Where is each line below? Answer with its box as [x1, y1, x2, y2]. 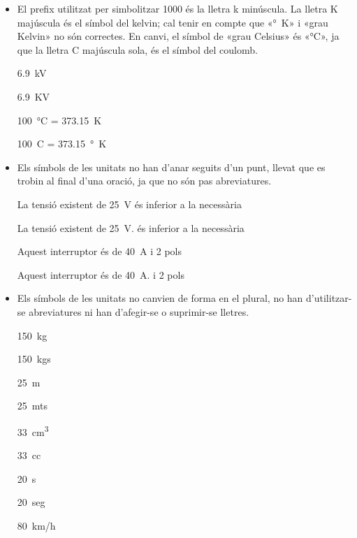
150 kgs [17, 351, 51, 366]
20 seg [17, 495, 45, 509]
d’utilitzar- [306, 291, 352, 305]
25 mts [17, 398, 48, 413]
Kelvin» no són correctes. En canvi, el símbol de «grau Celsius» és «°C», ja [17, 29, 340, 43]
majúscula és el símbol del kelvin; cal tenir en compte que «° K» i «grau [17, 15, 328, 29]
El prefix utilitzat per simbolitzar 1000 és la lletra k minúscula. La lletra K [17, 1, 338, 15]
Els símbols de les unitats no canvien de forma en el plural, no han [17, 291, 303, 305]
